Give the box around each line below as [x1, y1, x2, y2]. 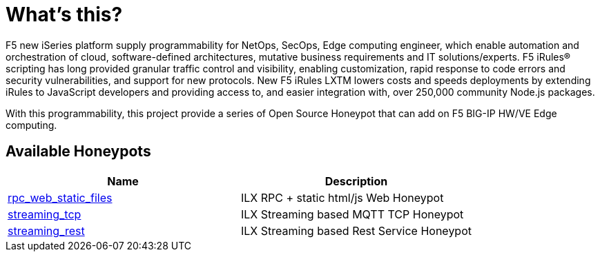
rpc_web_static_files [8, 190, 113, 205]
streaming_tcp [8, 207, 81, 221]
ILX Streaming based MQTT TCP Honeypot [241, 207, 464, 221]
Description [325, 174, 388, 188]
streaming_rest [8, 223, 85, 238]
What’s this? [6, 3, 123, 26]
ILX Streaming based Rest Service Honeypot [241, 223, 472, 238]
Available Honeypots [6, 143, 151, 161]
